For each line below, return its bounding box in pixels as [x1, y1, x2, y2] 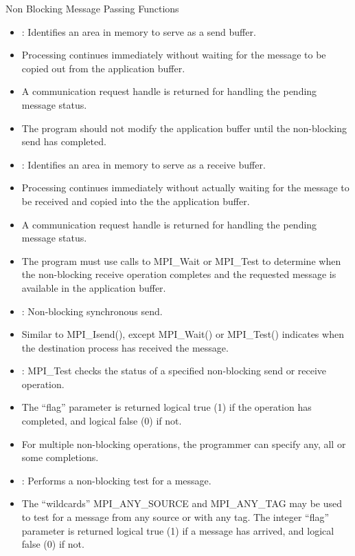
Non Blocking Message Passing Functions [5, 1, 179, 15]
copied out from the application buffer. [21, 61, 185, 75]
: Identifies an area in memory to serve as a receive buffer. [21, 157, 266, 171]
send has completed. [21, 134, 106, 149]
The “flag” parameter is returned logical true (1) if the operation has [21, 400, 312, 414]
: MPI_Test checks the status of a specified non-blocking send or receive [21, 363, 327, 378]
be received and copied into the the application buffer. [21, 193, 250, 208]
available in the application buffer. [21, 280, 166, 295]
